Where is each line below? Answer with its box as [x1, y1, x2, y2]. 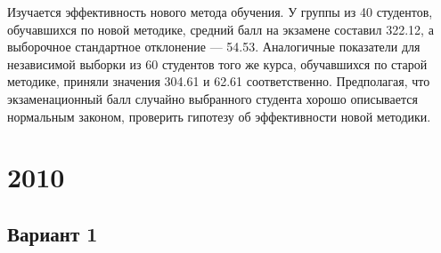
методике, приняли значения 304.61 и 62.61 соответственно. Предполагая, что [7, 72, 430, 91]
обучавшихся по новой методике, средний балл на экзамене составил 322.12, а [7, 20, 434, 38]
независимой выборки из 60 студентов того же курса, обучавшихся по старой [7, 54, 428, 73]
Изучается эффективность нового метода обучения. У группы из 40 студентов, [7, 3, 433, 20]
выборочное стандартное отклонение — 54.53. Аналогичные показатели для [7, 37, 421, 56]
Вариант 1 [7, 219, 98, 247]
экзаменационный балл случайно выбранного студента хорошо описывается [7, 89, 418, 107]
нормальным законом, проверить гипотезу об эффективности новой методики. [7, 107, 431, 125]
